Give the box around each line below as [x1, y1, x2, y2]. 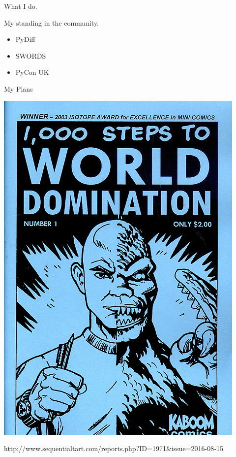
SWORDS [15, 50, 46, 61]
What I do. [4, 1, 37, 11]
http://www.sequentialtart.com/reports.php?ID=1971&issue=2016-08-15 [4, 443, 223, 454]
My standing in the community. [4, 17, 99, 28]
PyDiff [15, 34, 35, 44]
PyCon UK [15, 67, 49, 77]
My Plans [4, 83, 33, 94]
